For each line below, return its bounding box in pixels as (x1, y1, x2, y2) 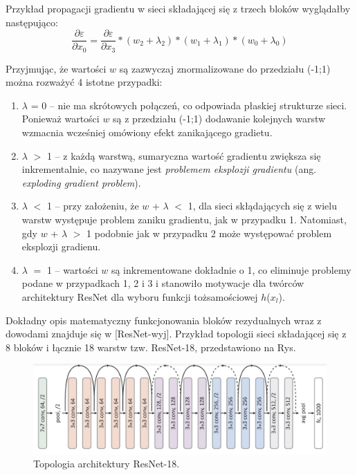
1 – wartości (46, 262, 98, 277)
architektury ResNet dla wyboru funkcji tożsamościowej (21, 290, 258, 304)
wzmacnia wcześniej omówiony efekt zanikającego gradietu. (21, 125, 273, 140)
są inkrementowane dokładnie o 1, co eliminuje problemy (111, 262, 351, 277)
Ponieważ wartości (21, 111, 100, 126)
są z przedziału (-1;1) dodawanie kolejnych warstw (113, 111, 326, 126)
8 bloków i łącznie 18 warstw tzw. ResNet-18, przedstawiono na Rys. (6, 339, 296, 354)
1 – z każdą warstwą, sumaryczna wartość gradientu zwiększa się (46, 148, 321, 162)
